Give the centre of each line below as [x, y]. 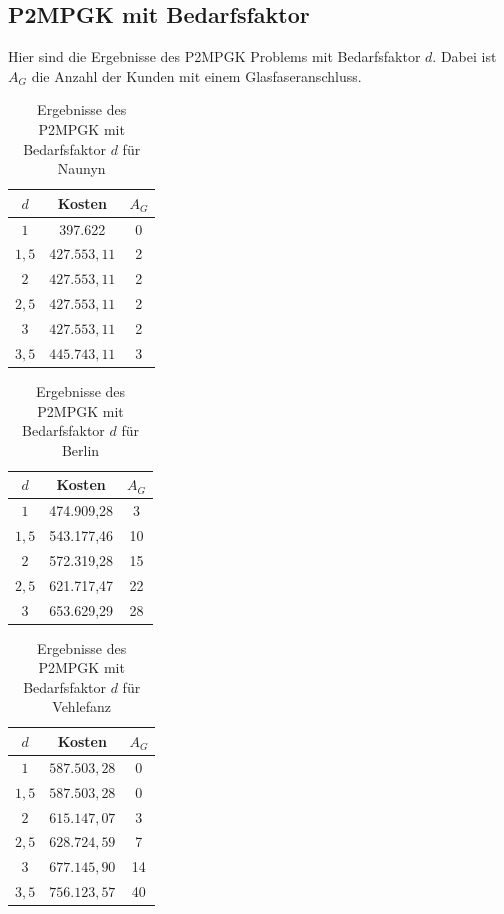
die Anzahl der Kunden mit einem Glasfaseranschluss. [196, 75]
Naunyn [81, 168]
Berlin [80, 449]
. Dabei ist [464, 56]
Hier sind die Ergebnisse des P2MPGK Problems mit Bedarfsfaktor [214, 56]
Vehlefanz [82, 706]
